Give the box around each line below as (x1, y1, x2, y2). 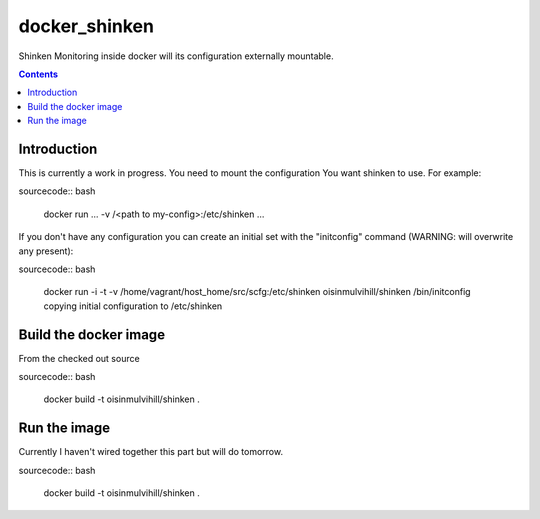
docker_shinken (18, 15, 155, 37)
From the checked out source (18, 352, 140, 364)
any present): (18, 245, 74, 257)
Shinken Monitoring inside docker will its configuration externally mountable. (18, 50, 334, 62)
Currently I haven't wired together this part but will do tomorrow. (18, 446, 284, 458)
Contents (18, 68, 59, 80)
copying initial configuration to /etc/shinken (43, 300, 223, 312)
